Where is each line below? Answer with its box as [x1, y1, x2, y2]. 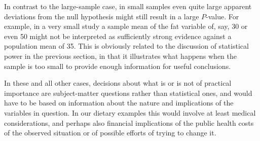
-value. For [206, 11, 239, 21]
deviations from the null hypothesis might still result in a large [4, 11, 199, 21]
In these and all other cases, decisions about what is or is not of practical [4, 78, 232, 88]
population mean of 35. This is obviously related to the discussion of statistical [4, 41, 249, 51]
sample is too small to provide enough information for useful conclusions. [4, 60, 231, 71]
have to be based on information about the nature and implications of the [4, 97, 234, 108]
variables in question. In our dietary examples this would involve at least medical [4, 107, 256, 118]
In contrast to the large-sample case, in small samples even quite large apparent [4, 1, 252, 11]
